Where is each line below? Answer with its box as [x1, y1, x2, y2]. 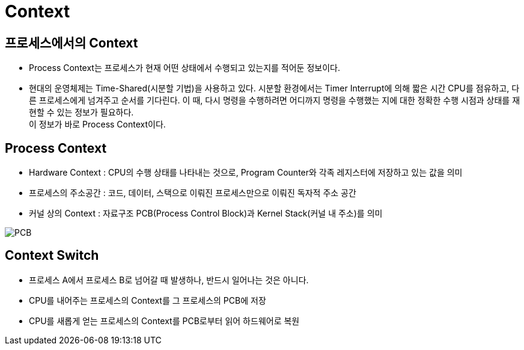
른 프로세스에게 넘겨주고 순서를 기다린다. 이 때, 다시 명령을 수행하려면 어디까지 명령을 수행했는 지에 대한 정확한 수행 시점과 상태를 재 [29, 95, 520, 106]
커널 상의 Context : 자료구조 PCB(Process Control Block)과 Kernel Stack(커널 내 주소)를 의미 [29, 208, 383, 219]
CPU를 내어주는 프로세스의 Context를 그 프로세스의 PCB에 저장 [29, 295, 266, 305]
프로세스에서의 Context [5, 35, 138, 51]
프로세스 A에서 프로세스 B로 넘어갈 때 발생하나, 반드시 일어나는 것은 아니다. [29, 274, 309, 285]
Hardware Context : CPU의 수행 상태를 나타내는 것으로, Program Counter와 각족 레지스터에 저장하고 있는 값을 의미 [29, 167, 463, 178]
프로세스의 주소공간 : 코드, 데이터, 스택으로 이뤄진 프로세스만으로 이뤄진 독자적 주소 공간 [29, 188, 356, 198]
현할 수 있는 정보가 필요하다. [29, 107, 134, 118]
